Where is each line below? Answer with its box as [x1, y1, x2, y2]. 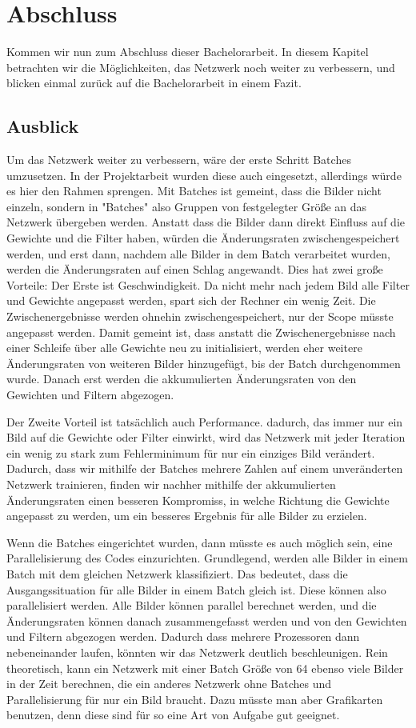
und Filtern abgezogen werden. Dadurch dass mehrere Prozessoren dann [6, 628, 360, 645]
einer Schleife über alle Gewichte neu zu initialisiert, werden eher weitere [6, 339, 362, 356]
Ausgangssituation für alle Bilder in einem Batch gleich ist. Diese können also [6, 581, 386, 598]
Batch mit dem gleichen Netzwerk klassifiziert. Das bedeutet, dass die [6, 565, 348, 582]
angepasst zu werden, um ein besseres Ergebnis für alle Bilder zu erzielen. [6, 507, 367, 524]
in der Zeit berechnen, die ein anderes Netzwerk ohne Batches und [6, 675, 332, 692]
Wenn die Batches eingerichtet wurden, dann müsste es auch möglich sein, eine [6, 534, 393, 550]
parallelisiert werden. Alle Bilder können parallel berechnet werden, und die [6, 597, 377, 614]
